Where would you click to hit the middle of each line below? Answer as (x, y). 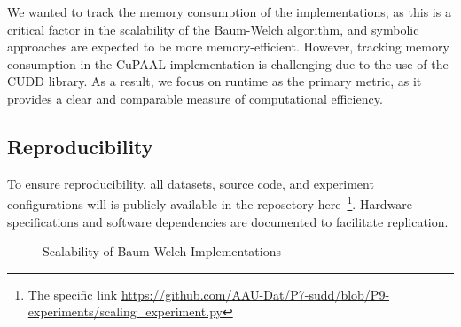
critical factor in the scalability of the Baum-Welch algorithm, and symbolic (213, 29)
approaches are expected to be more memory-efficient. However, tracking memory (228, 47)
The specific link (73, 294)
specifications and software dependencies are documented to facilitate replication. (228, 221)
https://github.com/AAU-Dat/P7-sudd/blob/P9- (255, 294)
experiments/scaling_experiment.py (125, 311)
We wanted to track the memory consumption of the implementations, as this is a (229, 12)
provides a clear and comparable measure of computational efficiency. (195, 98)
